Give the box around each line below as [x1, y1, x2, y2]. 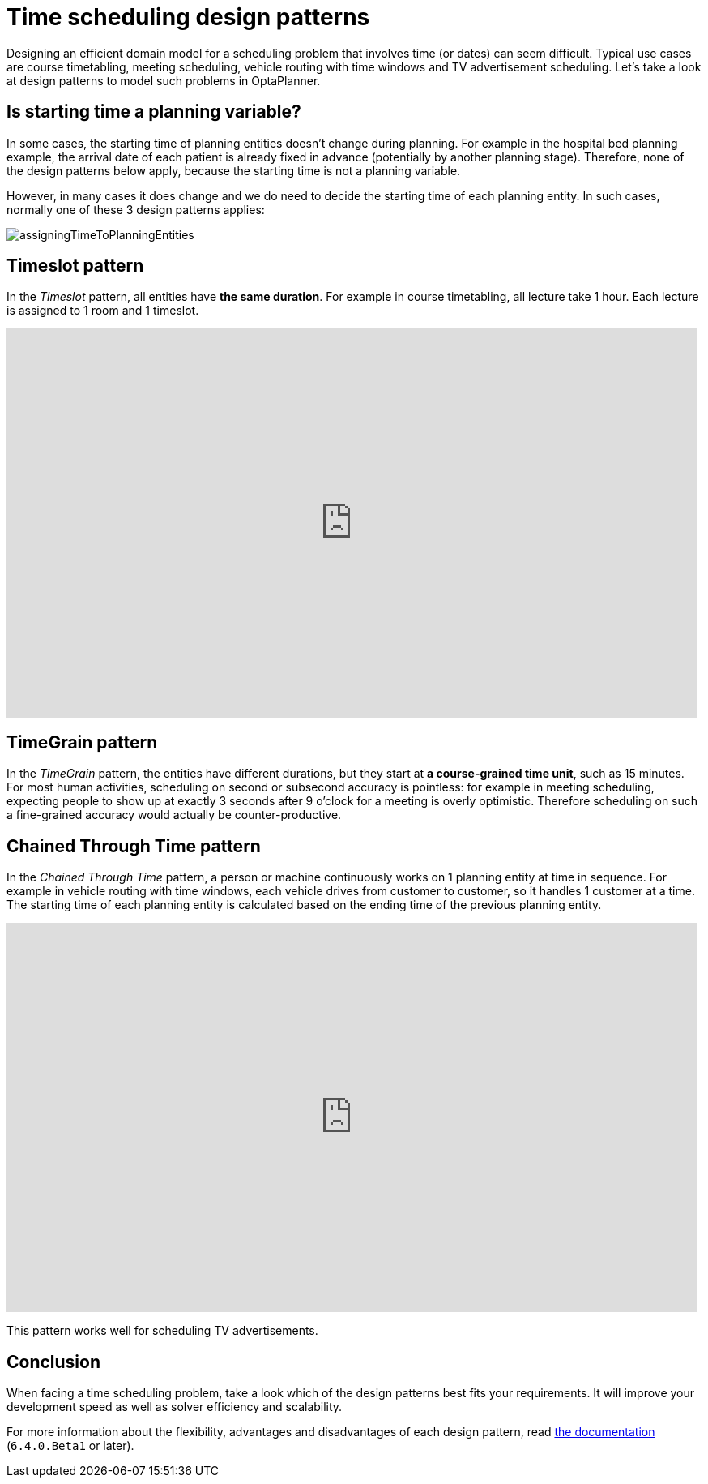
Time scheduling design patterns [6, 3, 370, 31]
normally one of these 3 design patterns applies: [6, 202, 265, 217]
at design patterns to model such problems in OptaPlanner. [6, 73, 321, 88]
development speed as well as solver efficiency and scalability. [6, 1399, 343, 1413]
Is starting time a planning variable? [6, 101, 301, 122]
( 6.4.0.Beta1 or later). [6, 1438, 134, 1452]
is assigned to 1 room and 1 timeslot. [6, 303, 199, 318]
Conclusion [6, 1351, 101, 1372]
